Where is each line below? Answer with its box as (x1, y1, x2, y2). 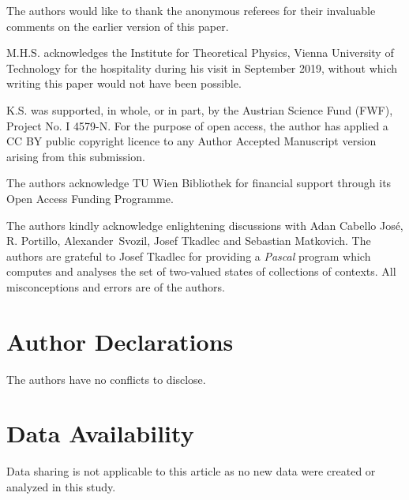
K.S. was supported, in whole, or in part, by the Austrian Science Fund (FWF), (6, 101, 393, 118)
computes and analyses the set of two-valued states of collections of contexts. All (6, 263, 396, 280)
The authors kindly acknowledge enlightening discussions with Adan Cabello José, (6, 216, 403, 233)
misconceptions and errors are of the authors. (6, 278, 226, 295)
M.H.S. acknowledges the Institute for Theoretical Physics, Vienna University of (6, 44, 394, 61)
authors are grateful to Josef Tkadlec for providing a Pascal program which (6, 247, 371, 264)
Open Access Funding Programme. (6, 190, 174, 206)
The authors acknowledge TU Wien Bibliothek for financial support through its (6, 175, 392, 191)
